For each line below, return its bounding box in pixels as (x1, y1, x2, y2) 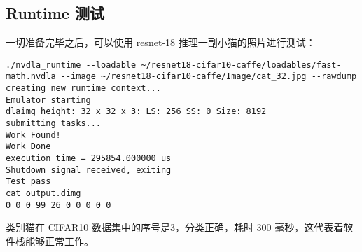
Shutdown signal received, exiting (6, 164, 172, 175)
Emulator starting (6, 94, 91, 105)
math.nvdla (6, 71, 56, 82)
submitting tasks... (6, 118, 102, 129)
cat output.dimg (6, 188, 81, 199)
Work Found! (6, 129, 61, 140)
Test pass (6, 176, 51, 187)
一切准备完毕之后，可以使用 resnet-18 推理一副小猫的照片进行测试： (6, 35, 316, 50)
